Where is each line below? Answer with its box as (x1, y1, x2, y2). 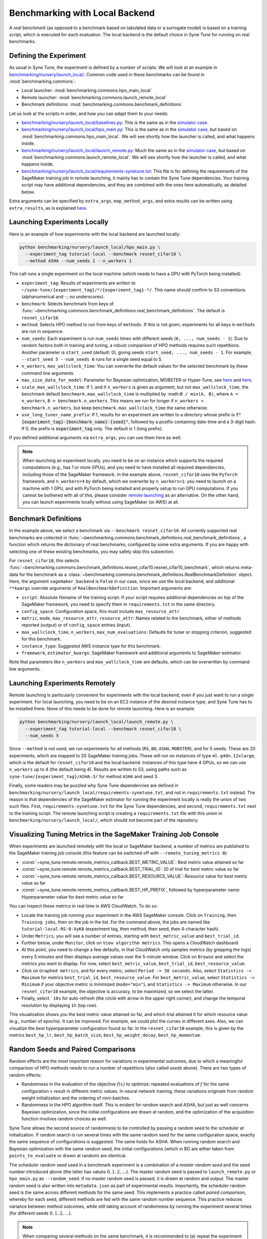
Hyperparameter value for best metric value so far (21, 894, 124, 900)
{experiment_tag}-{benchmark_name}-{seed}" (21, 419, 129, 425)
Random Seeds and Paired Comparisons (9, 1045, 136, 1053)
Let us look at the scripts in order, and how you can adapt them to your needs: (9, 111, 169, 116)
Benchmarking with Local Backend (9, 7, 155, 18)
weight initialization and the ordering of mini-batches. (21, 1095, 131, 1101)
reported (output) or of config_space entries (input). (21, 622, 132, 628)
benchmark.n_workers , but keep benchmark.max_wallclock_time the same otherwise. (21, 404, 209, 411)
